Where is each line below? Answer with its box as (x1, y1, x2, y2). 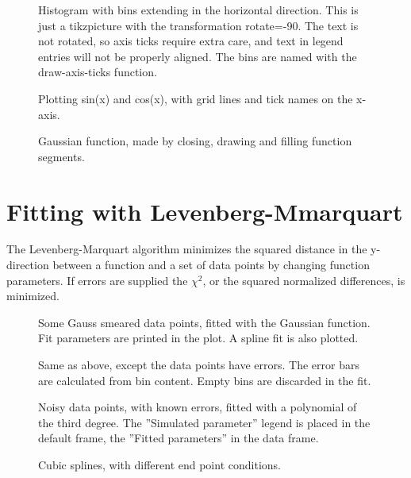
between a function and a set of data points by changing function (52, 256, 370, 273)
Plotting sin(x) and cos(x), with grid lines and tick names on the (38, 90, 353, 106)
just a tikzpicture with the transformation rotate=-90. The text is (38, 17, 359, 33)
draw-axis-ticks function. (38, 64, 157, 80)
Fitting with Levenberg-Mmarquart (6, 195, 403, 227)
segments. (38, 148, 85, 164)
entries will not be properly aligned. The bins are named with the (38, 48, 357, 64)
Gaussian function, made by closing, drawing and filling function (38, 133, 352, 149)
